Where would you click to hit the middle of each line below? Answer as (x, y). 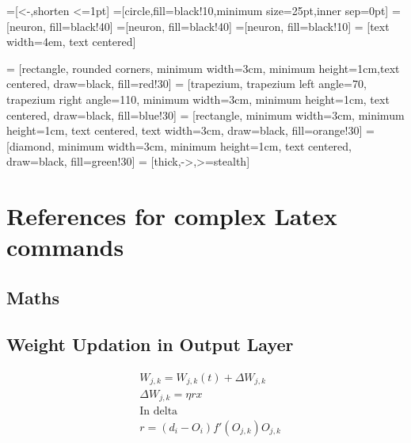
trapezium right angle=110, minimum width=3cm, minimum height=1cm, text (198, 99)
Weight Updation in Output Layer (150, 344)
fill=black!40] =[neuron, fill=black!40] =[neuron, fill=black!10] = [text (219, 26)
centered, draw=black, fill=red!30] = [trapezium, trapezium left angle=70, (186, 84)
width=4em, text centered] (71, 42)
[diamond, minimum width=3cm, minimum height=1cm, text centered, (179, 145)
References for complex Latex (172, 216)
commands (65, 247)
